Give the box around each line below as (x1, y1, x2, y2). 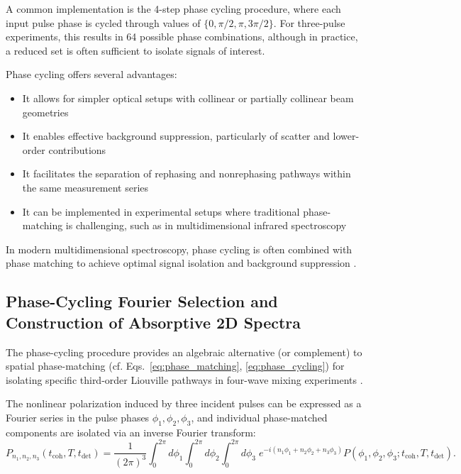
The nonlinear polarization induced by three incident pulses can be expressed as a (6, 396, 362, 411)
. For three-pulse (273, 15, 345, 30)
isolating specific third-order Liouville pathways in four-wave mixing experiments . (6, 372, 363, 387)
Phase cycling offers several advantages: (6, 67, 177, 82)
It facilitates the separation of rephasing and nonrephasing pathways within (22, 166, 351, 181)
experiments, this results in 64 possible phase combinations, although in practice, (6, 29, 358, 44)
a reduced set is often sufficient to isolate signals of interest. (6, 43, 265, 57)
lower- (333, 128, 360, 143)
